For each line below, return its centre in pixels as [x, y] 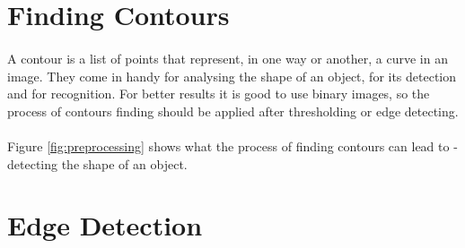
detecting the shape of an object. [97, 163]
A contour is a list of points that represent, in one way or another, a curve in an [228, 58]
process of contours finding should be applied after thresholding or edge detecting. [233, 111]
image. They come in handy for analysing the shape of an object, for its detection [232, 76]
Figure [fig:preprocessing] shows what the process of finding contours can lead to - [232, 145]
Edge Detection [105, 225]
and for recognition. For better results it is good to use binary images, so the [219, 94]
